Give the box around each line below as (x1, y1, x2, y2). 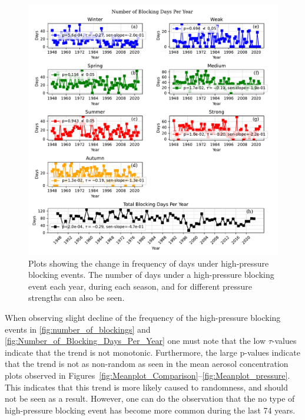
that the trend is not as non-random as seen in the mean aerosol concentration (5, 357, 289, 370)
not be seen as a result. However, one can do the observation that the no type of (5, 392, 295, 405)
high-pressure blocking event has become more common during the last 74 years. (5, 403, 296, 416)
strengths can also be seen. (28, 291, 125, 304)
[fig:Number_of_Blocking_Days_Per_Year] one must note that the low (5, 334, 266, 347)
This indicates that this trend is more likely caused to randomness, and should (5, 380, 289, 393)
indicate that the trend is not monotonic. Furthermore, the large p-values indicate (5, 346, 300, 358)
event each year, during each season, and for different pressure (28, 280, 253, 292)
